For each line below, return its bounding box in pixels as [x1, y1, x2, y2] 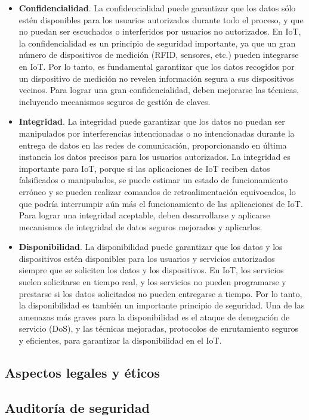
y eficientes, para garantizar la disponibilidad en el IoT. [18, 334, 222, 347]
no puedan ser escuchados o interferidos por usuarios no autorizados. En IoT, [18, 25, 301, 38]
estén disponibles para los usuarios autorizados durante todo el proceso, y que [18, 13, 304, 26]
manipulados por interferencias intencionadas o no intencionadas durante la [18, 126, 295, 139]
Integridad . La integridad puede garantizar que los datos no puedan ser [18, 115, 285, 128]
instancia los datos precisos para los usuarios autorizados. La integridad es [18, 150, 291, 163]
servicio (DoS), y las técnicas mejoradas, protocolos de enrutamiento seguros [18, 322, 299, 335]
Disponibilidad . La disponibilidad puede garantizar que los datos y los [18, 240, 283, 253]
